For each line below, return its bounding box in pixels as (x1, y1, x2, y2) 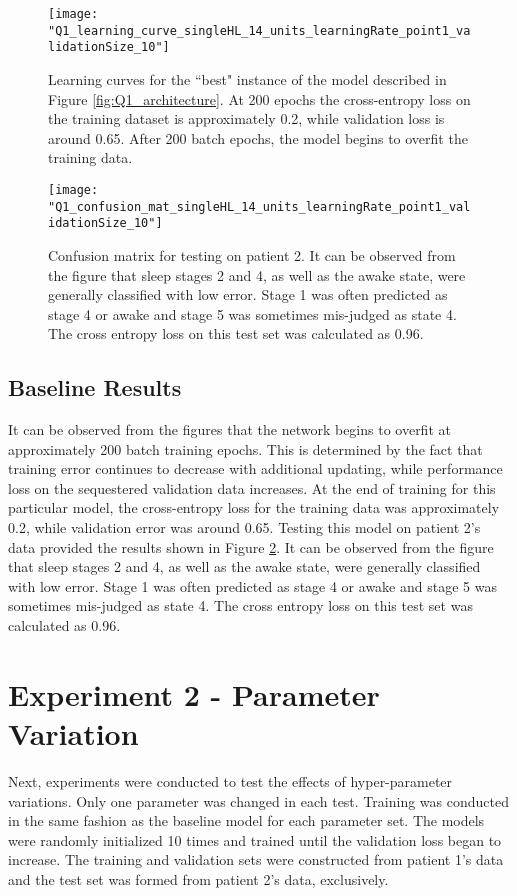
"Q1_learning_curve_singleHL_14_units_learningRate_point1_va (48, 23, 471, 38)
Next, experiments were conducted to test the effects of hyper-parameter (8, 770, 453, 791)
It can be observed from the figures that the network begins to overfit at (8, 419, 451, 440)
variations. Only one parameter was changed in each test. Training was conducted (8, 790, 509, 811)
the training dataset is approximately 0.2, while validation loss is (48, 108, 445, 129)
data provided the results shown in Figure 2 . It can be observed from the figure (8, 536, 494, 557)
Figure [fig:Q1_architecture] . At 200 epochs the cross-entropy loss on (48, 88, 471, 109)
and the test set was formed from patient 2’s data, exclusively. (8, 868, 389, 889)
